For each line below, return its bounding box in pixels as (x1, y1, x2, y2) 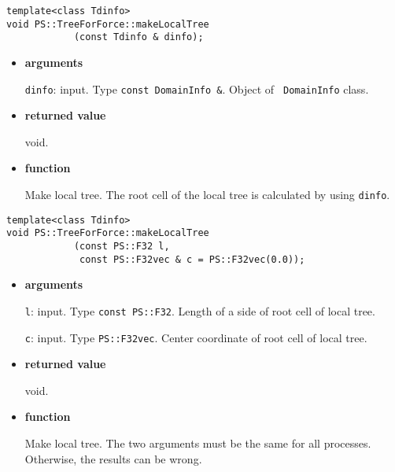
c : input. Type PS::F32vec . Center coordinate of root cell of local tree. (24, 329, 367, 345)
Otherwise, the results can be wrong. (24, 450, 202, 466)
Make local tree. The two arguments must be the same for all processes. (24, 434, 371, 451)
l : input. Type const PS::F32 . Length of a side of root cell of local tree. (24, 302, 375, 319)
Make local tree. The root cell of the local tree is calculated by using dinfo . (24, 186, 390, 202)
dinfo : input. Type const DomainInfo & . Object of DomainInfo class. (24, 80, 369, 97)
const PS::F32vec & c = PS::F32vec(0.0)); (79, 253, 305, 265)
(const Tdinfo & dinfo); (73, 31, 204, 43)
